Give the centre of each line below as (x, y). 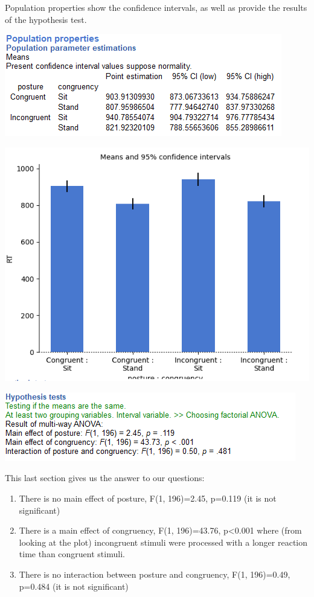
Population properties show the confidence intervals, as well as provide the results (156, 7)
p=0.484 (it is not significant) (74, 586)
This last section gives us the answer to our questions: (105, 478)
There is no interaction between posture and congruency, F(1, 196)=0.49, (155, 574)
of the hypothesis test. (46, 19)
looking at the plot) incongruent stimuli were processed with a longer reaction (163, 542)
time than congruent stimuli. (72, 554)
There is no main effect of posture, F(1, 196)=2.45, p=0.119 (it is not (148, 498)
